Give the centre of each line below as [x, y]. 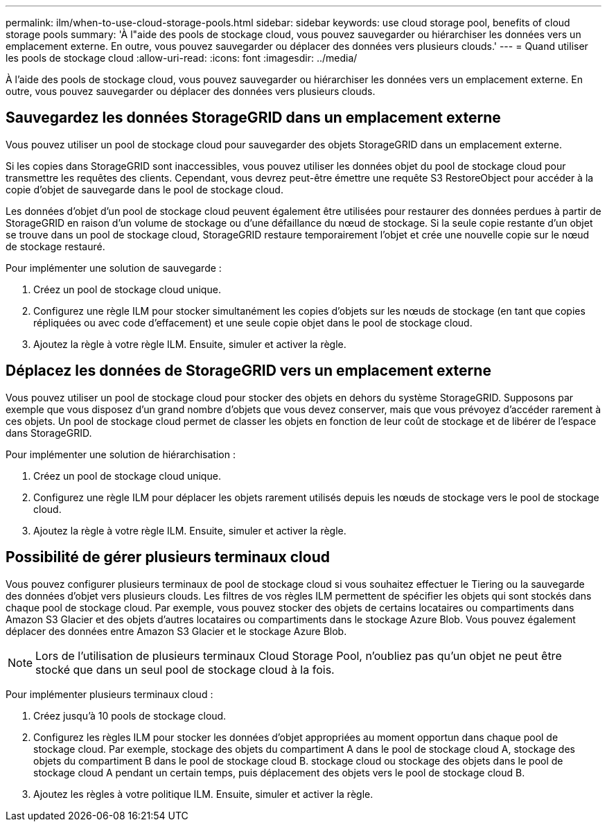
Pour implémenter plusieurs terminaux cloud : [109, 694]
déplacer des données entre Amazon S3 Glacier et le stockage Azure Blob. [176, 631]
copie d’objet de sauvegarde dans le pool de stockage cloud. [144, 189]
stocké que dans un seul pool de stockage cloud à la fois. [185, 669]
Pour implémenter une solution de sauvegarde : [114, 268]
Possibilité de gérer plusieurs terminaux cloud [168, 557]
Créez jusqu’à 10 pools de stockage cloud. [130, 715]
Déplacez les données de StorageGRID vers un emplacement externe [248, 371]
